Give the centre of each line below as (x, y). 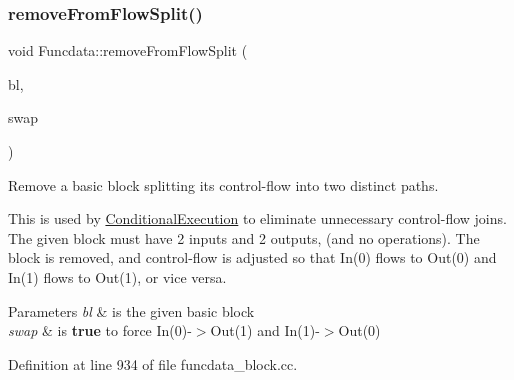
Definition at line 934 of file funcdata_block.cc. (153, 363)
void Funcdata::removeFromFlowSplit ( (128, 50)
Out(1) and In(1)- (265, 330)
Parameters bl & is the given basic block (131, 310)
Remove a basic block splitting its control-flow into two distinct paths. (223, 184)
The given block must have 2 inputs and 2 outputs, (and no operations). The (244, 237)
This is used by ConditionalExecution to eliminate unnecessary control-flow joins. (257, 218)
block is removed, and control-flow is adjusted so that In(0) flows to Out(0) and (252, 257)
